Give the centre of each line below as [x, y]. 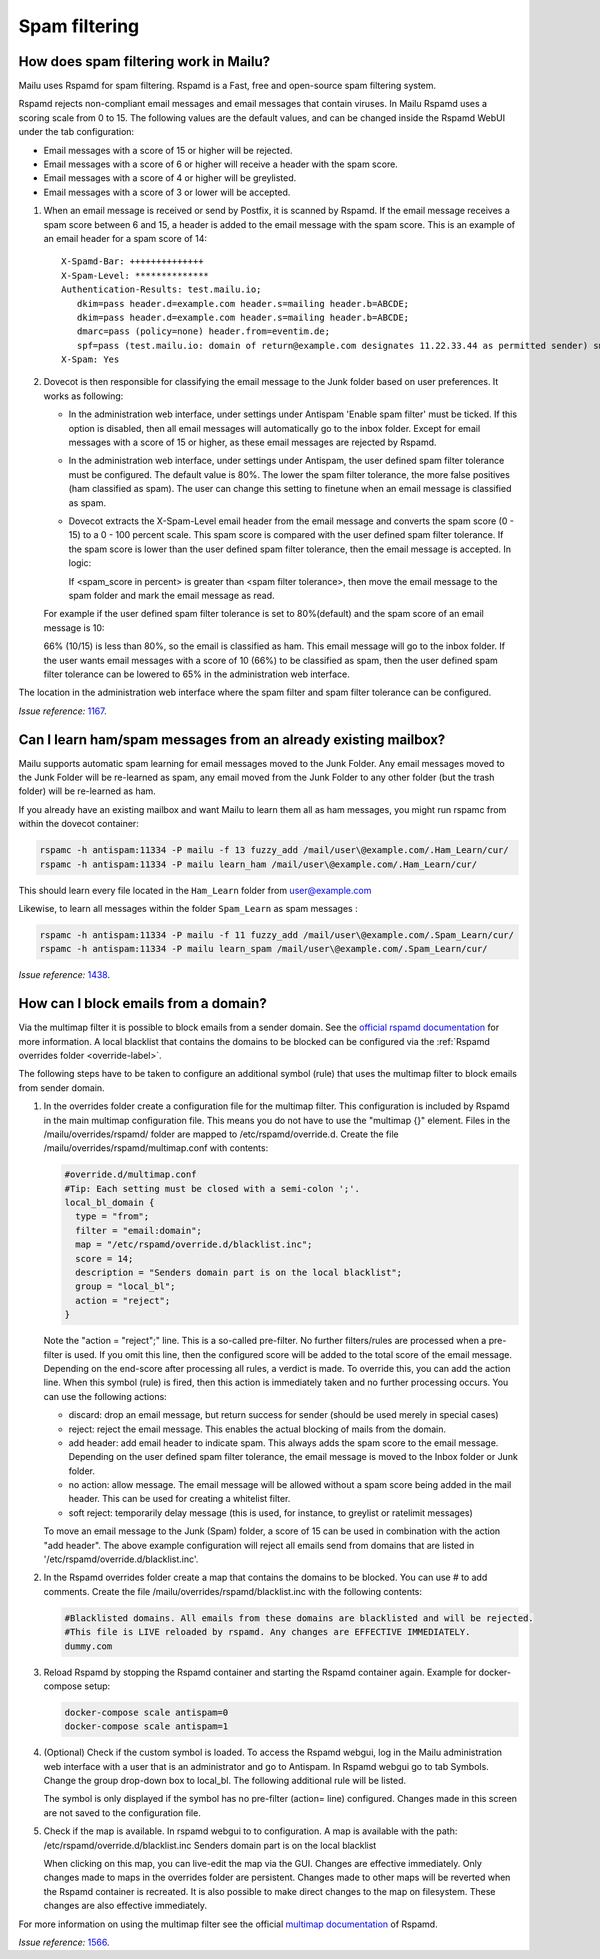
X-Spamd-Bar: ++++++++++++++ [132, 261]
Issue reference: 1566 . [64, 1942]
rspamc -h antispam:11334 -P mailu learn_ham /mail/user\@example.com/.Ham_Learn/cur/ [258, 864]
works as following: [83, 396]
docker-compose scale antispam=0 [146, 1712]
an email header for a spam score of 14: [125, 238]
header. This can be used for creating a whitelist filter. [179, 1499]
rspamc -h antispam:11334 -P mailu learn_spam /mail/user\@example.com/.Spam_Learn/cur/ [264, 949]
